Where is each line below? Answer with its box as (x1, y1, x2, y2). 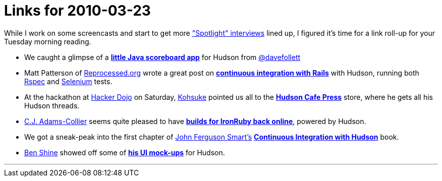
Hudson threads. (24, 101, 80, 110)
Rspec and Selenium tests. (24, 77, 113, 86)
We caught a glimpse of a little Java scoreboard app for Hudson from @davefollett (24, 52, 301, 62)
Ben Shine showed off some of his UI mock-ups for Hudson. (24, 148, 225, 157)
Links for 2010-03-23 (4, 2, 151, 19)
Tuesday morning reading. (4, 37, 91, 46)
